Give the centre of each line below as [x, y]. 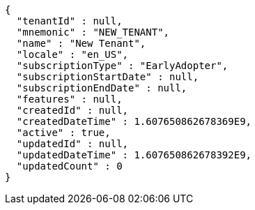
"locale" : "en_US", [72, 54]
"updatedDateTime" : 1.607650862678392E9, [134, 155]
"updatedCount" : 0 [69, 166]
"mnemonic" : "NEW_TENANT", [93, 32]
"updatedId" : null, [72, 144]
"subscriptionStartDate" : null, [108, 77]
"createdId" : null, [72, 110]
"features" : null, [69, 99]
